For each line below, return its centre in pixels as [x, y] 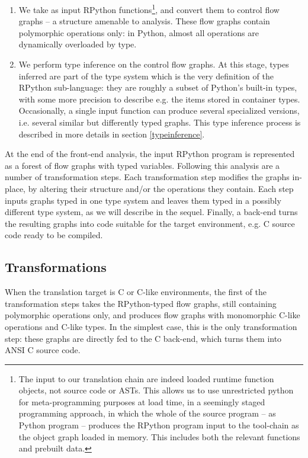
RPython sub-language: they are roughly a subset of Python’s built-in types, [158, 87]
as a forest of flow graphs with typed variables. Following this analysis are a [142, 165]
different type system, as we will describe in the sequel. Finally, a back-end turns [151, 212]
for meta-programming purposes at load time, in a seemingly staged [142, 401]
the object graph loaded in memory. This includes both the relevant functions [159, 436]
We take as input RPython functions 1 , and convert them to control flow [149, 9]
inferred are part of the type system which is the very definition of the [146, 76]
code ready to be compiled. [54, 235]
